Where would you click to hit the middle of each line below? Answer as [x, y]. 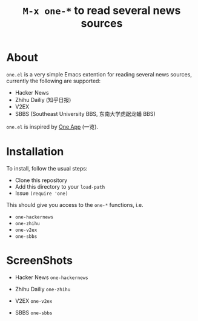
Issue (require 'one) [41, 193]
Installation [35, 152]
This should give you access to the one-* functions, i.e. [75, 204]
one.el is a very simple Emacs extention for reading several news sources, [99, 74]
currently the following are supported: [54, 81]
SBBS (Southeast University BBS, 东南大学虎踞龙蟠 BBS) [85, 113]
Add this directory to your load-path [60, 186]
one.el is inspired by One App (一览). [52, 127]
